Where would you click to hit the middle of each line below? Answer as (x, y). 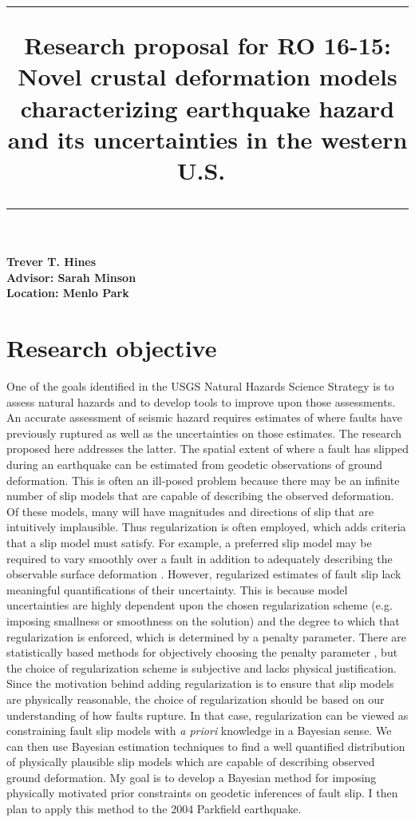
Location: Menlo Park (68, 293)
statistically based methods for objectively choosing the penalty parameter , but (202, 652)
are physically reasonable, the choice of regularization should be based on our (196, 699)
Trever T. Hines (51, 262)
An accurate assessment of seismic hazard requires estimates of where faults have (204, 417)
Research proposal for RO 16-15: (207, 45)
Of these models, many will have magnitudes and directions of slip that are (190, 511)
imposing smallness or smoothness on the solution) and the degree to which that (203, 620)
